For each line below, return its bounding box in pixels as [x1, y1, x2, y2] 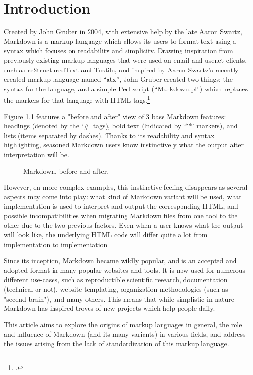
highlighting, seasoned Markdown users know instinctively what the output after [4, 140, 244, 150]
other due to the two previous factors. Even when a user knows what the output [4, 220, 243, 230]
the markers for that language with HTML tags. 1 [4, 93, 150, 105]
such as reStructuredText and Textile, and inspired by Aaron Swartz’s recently [4, 64, 239, 74]
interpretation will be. [4, 149, 69, 159]
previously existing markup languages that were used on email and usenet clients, [4, 54, 247, 65]
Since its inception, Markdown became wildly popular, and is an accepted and [4, 255, 237, 266]
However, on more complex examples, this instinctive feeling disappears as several [4, 182, 248, 192]
